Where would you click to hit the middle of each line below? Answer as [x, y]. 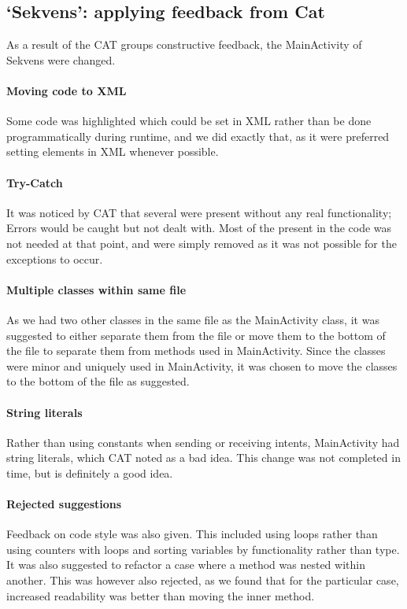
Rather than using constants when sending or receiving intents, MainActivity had [203, 442]
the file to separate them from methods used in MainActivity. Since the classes [196, 351]
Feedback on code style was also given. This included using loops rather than [192, 534]
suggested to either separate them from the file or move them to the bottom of [196, 335]
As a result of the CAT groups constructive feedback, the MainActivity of [184, 44]
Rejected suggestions [64, 504]
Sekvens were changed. [61, 59]
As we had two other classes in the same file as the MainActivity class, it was [193, 319]
